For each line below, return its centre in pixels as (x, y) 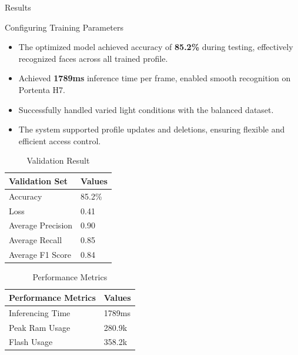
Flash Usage (31, 342)
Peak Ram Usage (40, 327)
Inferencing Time (40, 312)
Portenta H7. (42, 89)
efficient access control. (60, 140)
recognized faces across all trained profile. (93, 58)
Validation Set (38, 180)
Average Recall (36, 240)
